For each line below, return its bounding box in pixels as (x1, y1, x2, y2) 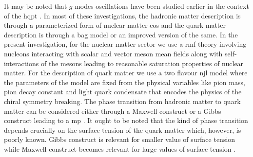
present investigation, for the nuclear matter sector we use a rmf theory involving (4, 39, 247, 49)
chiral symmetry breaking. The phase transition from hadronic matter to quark (4, 96, 241, 106)
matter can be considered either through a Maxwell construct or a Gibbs (4, 105, 221, 116)
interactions (4, 58, 39, 68)
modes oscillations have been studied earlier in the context (75, 1, 249, 11)
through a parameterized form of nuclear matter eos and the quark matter (4, 20, 226, 30)
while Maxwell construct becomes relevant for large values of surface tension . (4, 143, 235, 154)
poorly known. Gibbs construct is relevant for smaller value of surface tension (4, 134, 235, 144)
